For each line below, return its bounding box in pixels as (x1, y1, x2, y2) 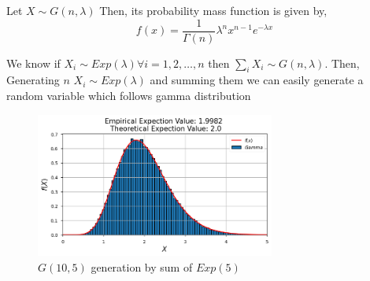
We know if (6, 54, 61, 71)
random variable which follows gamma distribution (6, 87, 251, 104)
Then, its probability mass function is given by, (99, 2, 327, 18)
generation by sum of (91, 258, 193, 275)
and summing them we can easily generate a (150, 72, 364, 88)
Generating (6, 72, 60, 88)
